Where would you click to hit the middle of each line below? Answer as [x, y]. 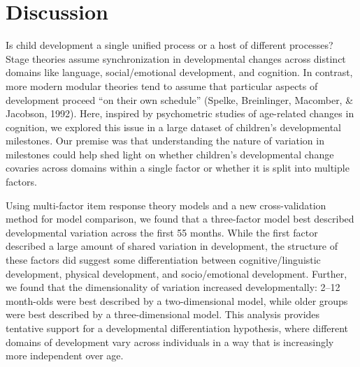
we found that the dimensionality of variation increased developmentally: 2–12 [173, 287]
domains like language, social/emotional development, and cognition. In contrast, [179, 72]
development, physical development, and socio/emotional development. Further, [177, 273]
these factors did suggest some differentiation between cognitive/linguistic [163, 260]
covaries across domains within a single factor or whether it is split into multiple [178, 168]
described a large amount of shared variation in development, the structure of [172, 246]
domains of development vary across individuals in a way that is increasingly [170, 342]
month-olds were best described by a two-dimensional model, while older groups [177, 300]
